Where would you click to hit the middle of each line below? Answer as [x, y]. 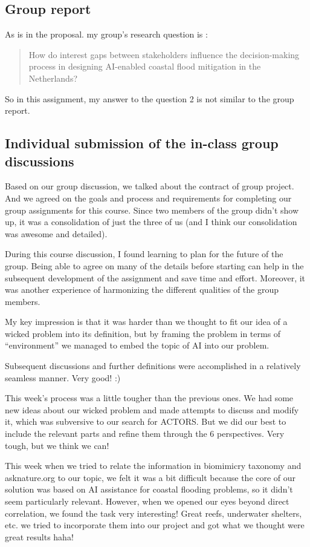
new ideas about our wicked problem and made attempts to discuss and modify [152, 409]
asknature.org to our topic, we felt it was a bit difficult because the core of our [150, 477]
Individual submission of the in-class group [142, 143]
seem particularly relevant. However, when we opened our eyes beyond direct [147, 501]
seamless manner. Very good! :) [63, 377]
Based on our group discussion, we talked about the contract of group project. [150, 186]
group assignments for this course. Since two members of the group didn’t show [152, 210]
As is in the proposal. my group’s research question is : [106, 34]
